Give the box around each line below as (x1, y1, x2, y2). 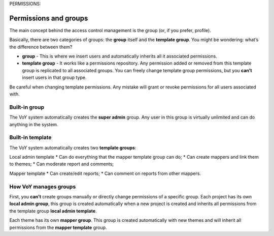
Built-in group (9, 103, 45, 110)
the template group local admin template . (9, 208, 97, 214)
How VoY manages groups (9, 183, 76, 190)
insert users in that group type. (22, 74, 87, 81)
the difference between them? (9, 44, 73, 50)
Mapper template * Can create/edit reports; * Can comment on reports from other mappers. (9, 170, 201, 176)
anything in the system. (9, 121, 58, 127)
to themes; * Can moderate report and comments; (9, 161, 114, 167)
